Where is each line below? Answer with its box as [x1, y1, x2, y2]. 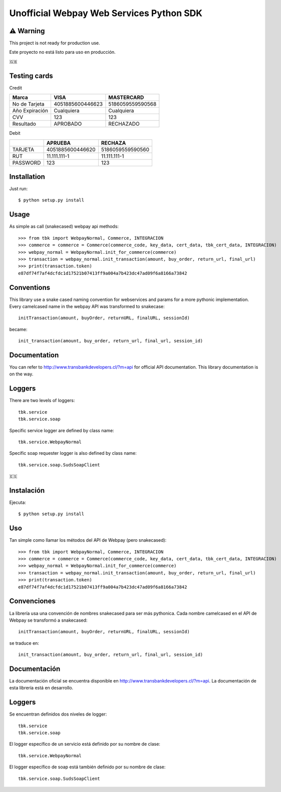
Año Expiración [12, 107, 49, 114]
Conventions [9, 283, 51, 291]
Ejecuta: [9, 500, 26, 505]
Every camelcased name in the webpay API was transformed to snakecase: [9, 303, 165, 309]
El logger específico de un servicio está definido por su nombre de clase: [9, 741, 160, 747]
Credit [9, 84, 22, 90]
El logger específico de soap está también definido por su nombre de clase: [9, 764, 166, 770]
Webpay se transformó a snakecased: [9, 617, 88, 623]
